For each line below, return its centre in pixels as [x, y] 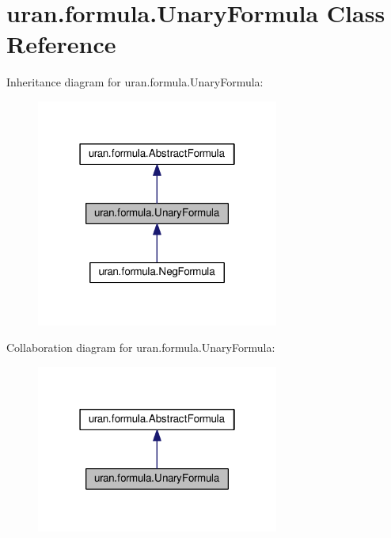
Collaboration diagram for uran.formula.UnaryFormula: [141, 347]
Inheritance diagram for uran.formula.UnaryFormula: [135, 82]
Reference [61, 44]
